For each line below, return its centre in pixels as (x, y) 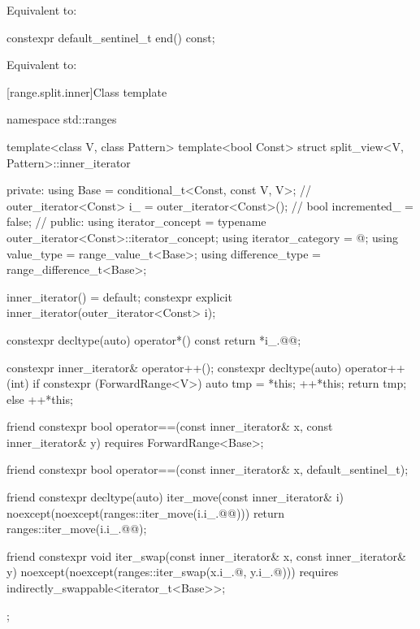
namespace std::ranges (62, 119)
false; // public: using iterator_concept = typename (136, 221)
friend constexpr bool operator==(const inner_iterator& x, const (170, 426)
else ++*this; (40, 399)
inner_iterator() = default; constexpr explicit (119, 296)
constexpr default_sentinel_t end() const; (111, 37)
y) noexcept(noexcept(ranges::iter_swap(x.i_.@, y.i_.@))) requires (173, 572)
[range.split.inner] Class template (87, 91)
